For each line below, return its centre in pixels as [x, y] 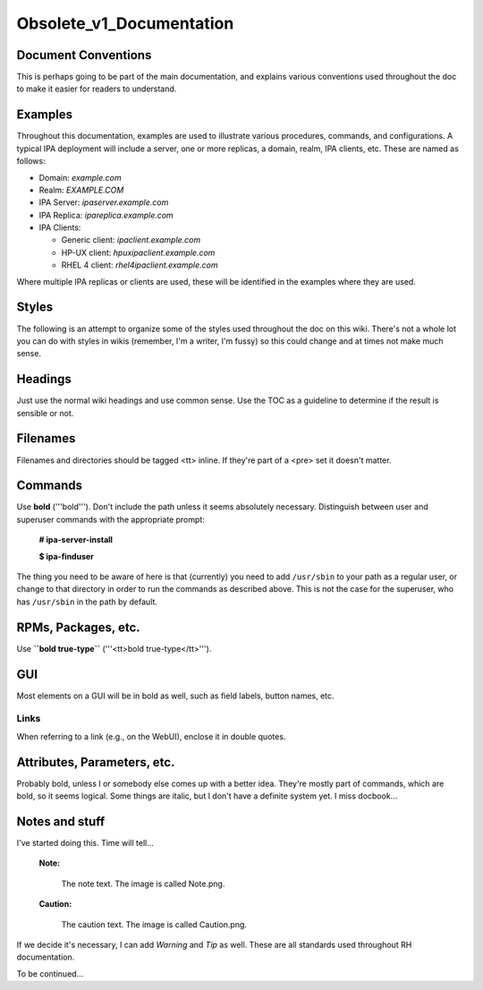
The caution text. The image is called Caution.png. [154, 924]
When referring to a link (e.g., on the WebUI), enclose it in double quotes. [151, 736]
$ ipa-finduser [66, 556]
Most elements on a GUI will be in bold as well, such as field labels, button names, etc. [175, 696]
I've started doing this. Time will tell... [85, 842]
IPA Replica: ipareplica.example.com [106, 215]
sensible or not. [45, 413]
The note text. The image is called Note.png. [143, 883]
